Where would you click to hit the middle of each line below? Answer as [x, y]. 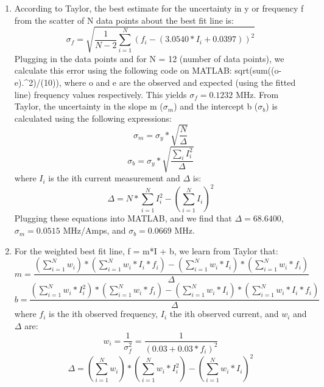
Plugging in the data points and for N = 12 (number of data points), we [149, 58]
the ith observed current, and [224, 314]
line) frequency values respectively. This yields [100, 94]
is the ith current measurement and [114, 178]
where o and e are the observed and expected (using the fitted [180, 82]
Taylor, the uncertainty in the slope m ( [89, 106]
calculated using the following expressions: [93, 118]
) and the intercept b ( [216, 106]
